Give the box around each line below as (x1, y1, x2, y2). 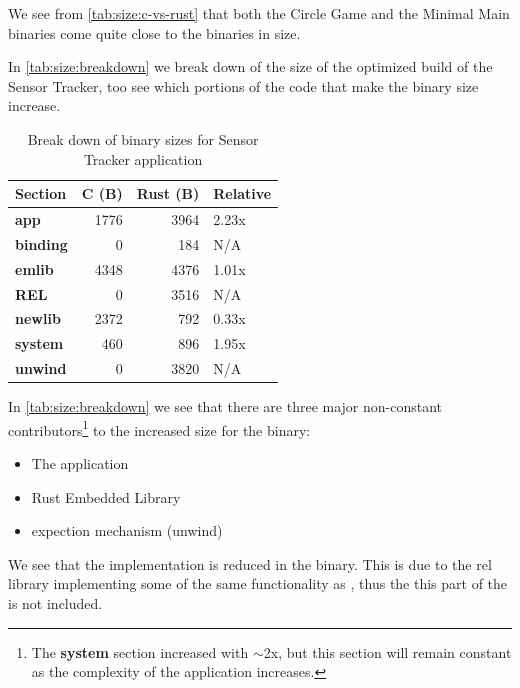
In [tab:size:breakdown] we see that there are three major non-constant (8, 396, 443, 417)
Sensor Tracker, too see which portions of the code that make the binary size (8, 75, 479, 96)
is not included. (8, 592, 103, 613)
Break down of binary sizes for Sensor (27, 128, 259, 149)
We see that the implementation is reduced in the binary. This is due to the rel (8, 553, 492, 574)
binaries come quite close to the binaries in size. (8, 22, 301, 43)
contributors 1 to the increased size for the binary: (8, 416, 311, 440)
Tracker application (83, 148, 203, 169)
